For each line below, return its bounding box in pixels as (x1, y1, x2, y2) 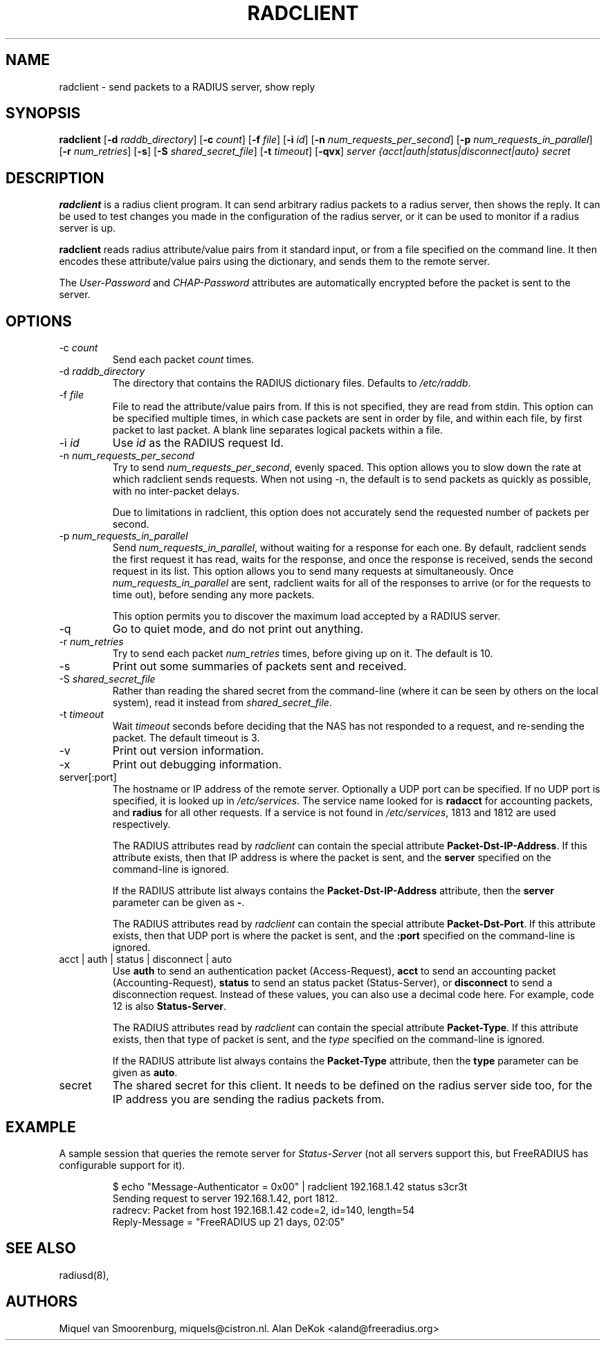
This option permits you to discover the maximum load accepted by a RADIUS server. (112, 610, 501, 623)
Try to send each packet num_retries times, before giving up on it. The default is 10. (112, 647, 493, 660)
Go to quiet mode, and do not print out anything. (112, 622, 364, 636)
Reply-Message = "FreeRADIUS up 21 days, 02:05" (112, 1215, 345, 1228)
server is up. (59, 222, 116, 234)
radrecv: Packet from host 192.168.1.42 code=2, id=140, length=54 (112, 1204, 415, 1216)
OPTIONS (6, 312, 72, 330)
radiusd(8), (59, 1269, 109, 1281)
